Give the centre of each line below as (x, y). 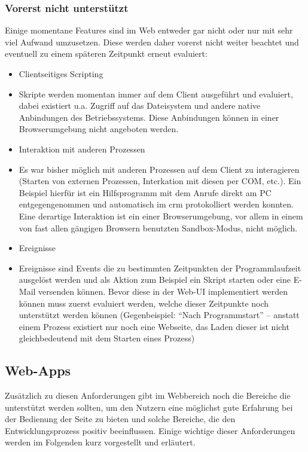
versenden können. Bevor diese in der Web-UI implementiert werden (163, 291)
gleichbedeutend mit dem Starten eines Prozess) (107, 338)
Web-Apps (38, 370)
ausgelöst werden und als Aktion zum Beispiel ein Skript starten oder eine (155, 280)
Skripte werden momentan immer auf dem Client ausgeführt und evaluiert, (156, 94)
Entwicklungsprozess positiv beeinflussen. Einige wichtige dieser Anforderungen (150, 430)
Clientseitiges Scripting (61, 74)
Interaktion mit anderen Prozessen (82, 149)
